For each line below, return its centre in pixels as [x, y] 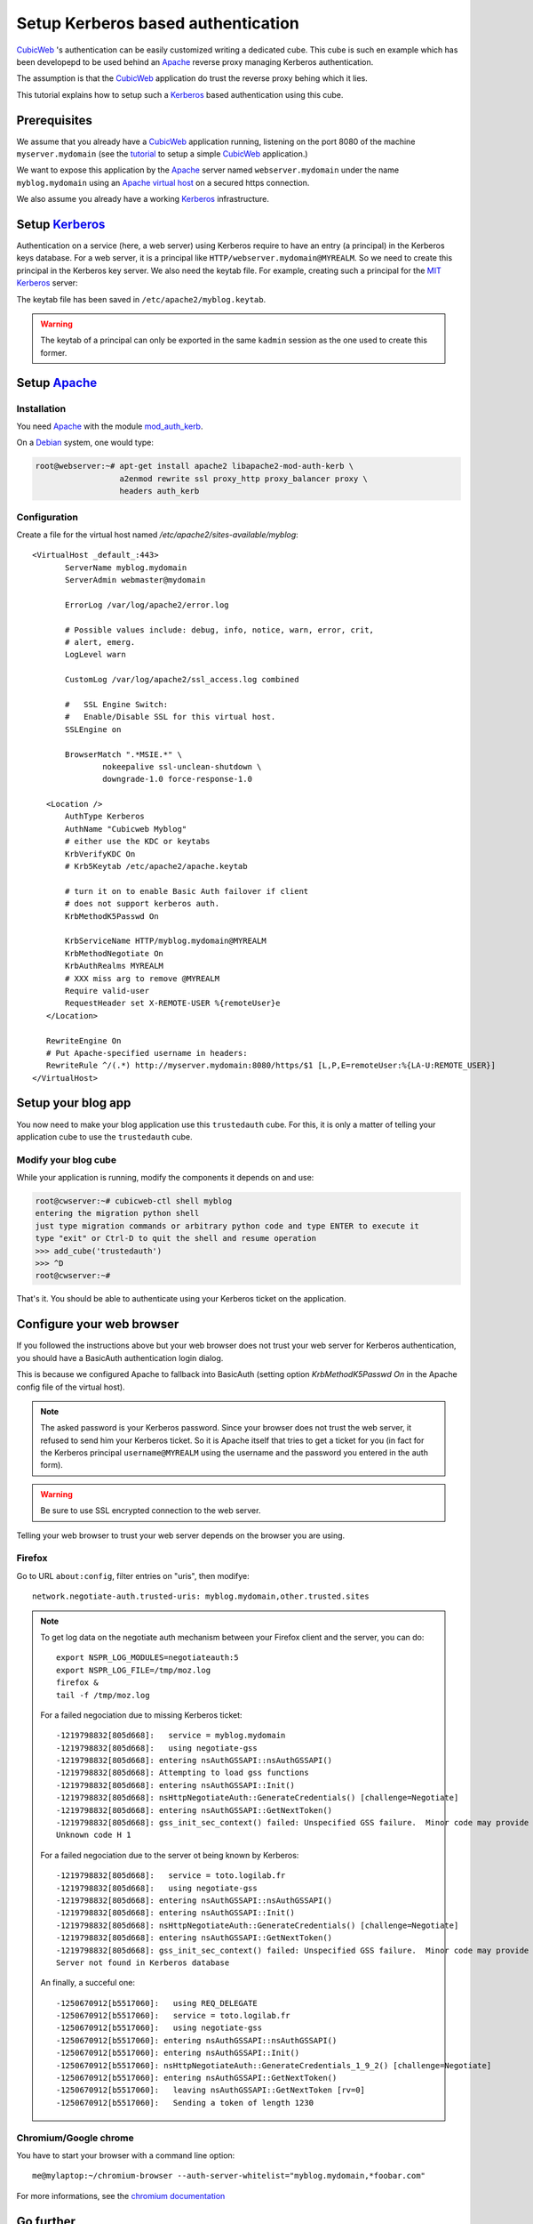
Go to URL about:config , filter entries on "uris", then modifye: [133, 1575]
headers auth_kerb [159, 491]
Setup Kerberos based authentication [158, 23]
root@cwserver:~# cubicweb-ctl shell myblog [134, 1201]
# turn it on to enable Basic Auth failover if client [187, 891]
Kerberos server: [48, 283]
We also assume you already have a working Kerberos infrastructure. [143, 199]
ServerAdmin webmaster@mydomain [135, 580]
